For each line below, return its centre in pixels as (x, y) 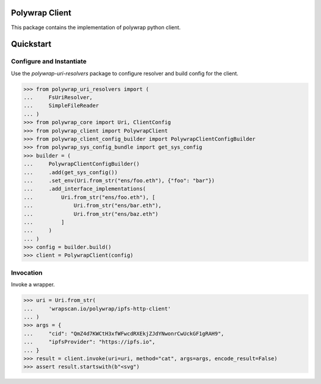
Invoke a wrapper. (33, 285)
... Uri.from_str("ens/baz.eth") (91, 214)
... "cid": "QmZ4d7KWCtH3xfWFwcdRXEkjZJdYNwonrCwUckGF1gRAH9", (124, 333)
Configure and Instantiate (49, 61)
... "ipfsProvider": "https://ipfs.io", (89, 342)
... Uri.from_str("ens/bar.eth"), (92, 206)
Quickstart (31, 44)
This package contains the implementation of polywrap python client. (96, 27)
